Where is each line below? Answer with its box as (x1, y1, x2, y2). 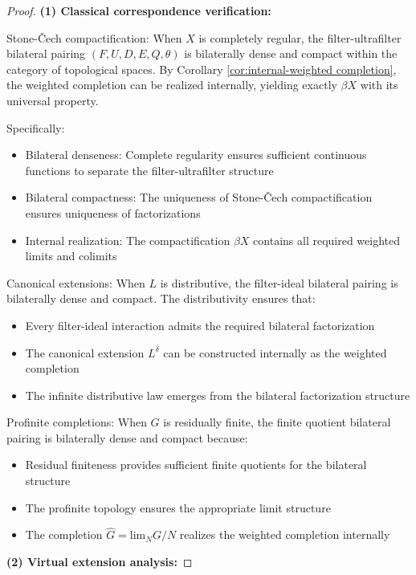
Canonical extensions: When (6, 274, 145, 291)
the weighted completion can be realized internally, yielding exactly (6, 76, 337, 93)
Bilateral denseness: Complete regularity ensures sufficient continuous (25, 146, 367, 163)
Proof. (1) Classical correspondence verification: (6, 2, 271, 18)
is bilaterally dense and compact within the (184, 45, 398, 62)
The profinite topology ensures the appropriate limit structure (25, 499, 331, 516)
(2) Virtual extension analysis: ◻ (6, 553, 193, 570)
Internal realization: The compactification (25, 231, 230, 248)
